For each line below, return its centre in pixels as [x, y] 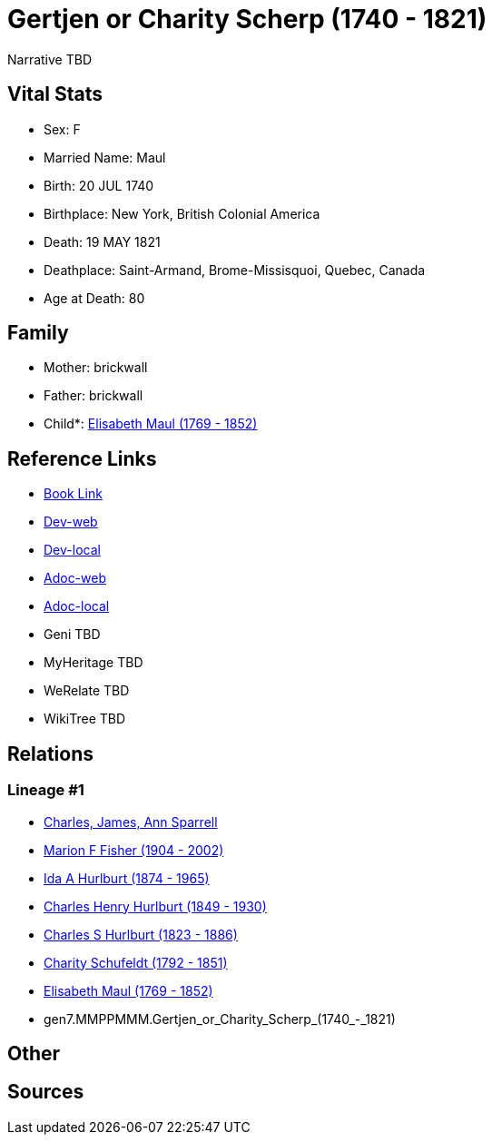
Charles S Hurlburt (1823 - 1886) [141, 934]
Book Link [73, 494]
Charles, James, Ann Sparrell [131, 822]
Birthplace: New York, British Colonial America [182, 213]
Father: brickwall [93, 396]
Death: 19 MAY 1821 [102, 241]
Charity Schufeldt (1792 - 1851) [136, 962]
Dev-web [71, 522]
